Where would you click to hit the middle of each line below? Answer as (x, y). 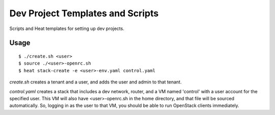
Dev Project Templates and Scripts (84, 13)
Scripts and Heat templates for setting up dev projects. (67, 28)
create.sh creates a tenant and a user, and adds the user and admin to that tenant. (95, 82)
